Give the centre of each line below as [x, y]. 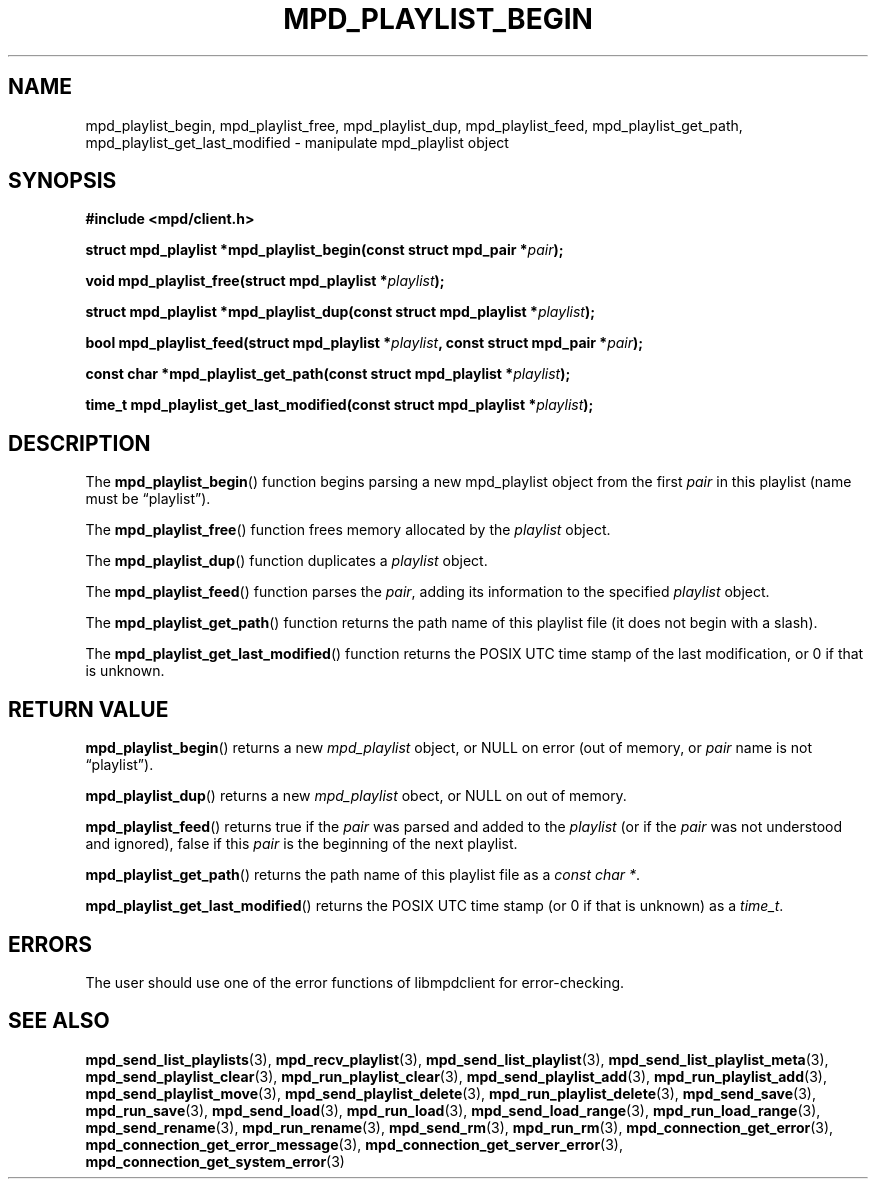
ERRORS [50, 944]
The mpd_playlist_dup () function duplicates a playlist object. [286, 561]
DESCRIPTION [79, 443]
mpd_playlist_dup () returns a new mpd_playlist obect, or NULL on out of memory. [356, 796]
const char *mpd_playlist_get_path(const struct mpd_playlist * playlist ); [328, 374]
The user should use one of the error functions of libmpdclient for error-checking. [355, 982]
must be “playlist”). [148, 499]
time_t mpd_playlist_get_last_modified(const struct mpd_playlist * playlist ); [339, 405]
